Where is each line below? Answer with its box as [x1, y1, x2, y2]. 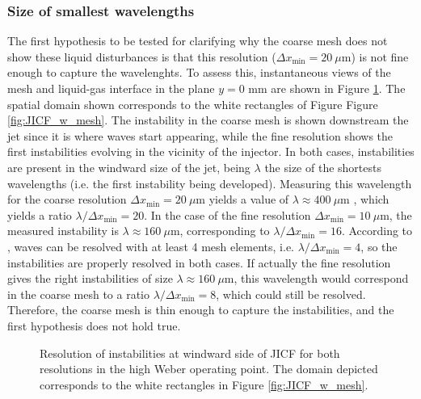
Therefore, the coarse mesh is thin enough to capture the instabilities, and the [7, 301, 394, 318]
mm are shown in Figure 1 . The [248, 80, 406, 96]
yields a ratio [7, 206, 72, 223]
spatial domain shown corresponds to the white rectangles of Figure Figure [7, 95, 378, 112]
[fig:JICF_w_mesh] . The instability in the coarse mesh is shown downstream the [7, 111, 409, 128]
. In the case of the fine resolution [144, 206, 311, 223]
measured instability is [7, 222, 119, 239]
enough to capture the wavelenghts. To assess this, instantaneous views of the [7, 64, 391, 81]
